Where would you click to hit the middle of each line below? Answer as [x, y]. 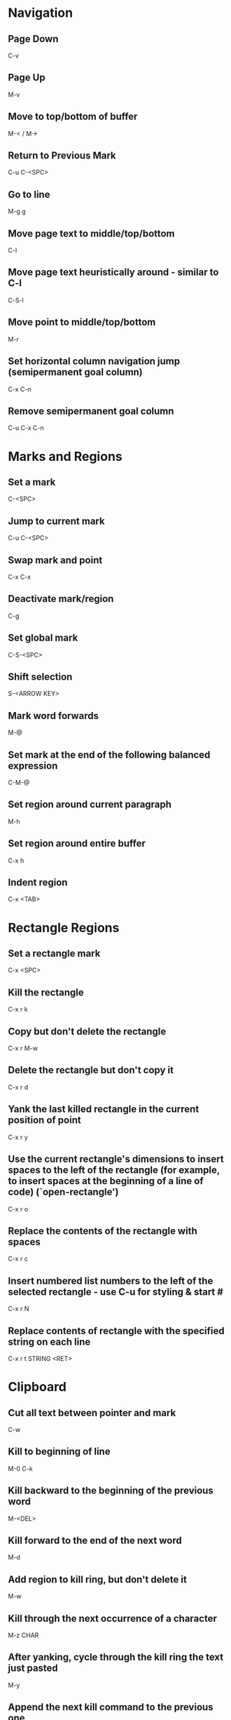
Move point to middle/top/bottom [82, 322]
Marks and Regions [65, 456]
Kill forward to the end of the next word [95, 1540]
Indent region [38, 883]
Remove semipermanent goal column [91, 411]
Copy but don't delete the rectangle [87, 1032]
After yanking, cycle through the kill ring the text [115, 1657]
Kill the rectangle [46, 992]
